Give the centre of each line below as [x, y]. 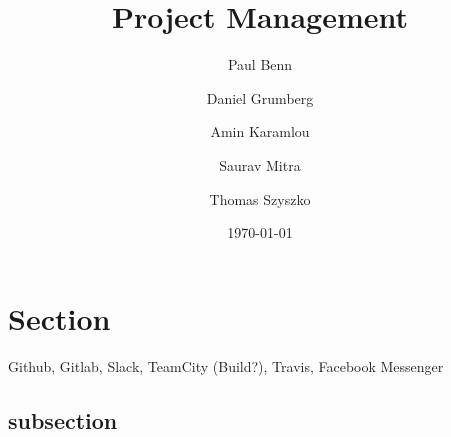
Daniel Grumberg [260, 97]
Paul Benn [260, 64]
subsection [63, 419]
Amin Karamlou [260, 131]
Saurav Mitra [260, 164]
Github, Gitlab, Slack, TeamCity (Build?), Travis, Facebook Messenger [226, 365]
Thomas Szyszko [260, 198]
